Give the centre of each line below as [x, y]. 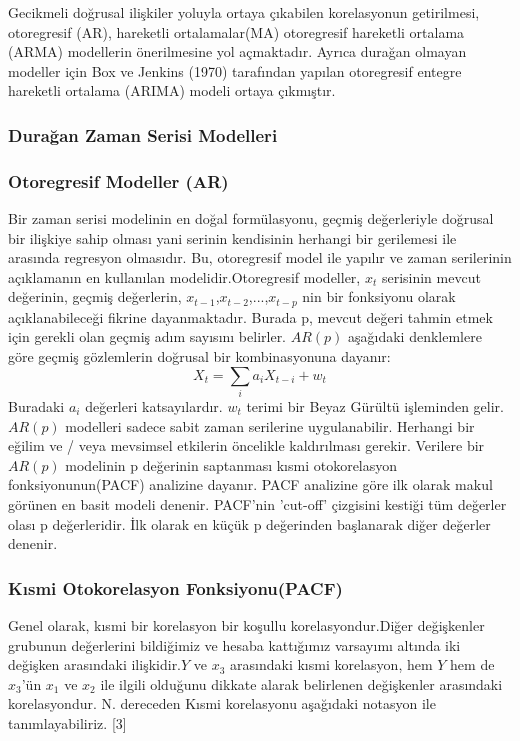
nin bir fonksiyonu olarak [379, 296]
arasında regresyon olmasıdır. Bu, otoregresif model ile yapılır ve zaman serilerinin [260, 257]
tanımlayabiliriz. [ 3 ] [67, 722]
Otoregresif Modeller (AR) [118, 180]
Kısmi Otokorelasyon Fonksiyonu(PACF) [175, 587]
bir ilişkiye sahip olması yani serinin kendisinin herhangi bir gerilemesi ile [232, 237]
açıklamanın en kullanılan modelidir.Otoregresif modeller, [184, 276]
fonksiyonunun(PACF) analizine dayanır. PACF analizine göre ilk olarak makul [250, 484]
